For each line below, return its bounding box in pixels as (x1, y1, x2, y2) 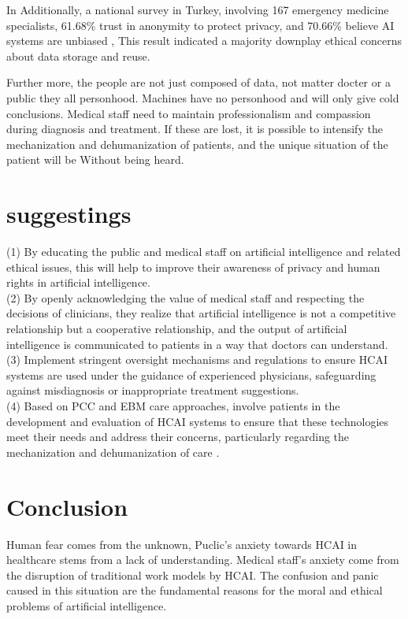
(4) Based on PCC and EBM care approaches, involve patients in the (6, 398, 340, 413)
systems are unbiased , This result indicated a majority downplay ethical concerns (6, 32, 402, 49)
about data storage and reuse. (6, 47, 150, 64)
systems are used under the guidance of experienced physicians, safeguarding (6, 366, 376, 383)
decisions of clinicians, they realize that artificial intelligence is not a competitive (6, 305, 396, 321)
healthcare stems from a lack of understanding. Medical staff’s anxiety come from (6, 551, 399, 568)
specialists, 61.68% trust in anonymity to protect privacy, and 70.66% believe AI (6, 17, 395, 33)
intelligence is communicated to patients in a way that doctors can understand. (6, 335, 388, 352)
